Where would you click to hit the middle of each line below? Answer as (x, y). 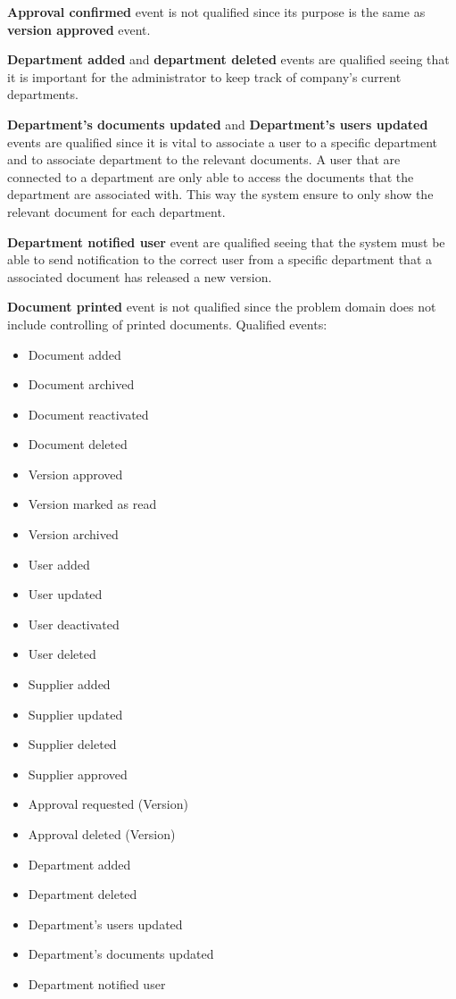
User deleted (62, 654)
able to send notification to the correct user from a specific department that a (220, 259)
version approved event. (79, 29)
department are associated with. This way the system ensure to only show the (220, 194)
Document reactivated (88, 414)
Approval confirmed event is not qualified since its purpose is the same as (216, 12)
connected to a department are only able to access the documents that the (211, 176)
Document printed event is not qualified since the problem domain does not (222, 307)
